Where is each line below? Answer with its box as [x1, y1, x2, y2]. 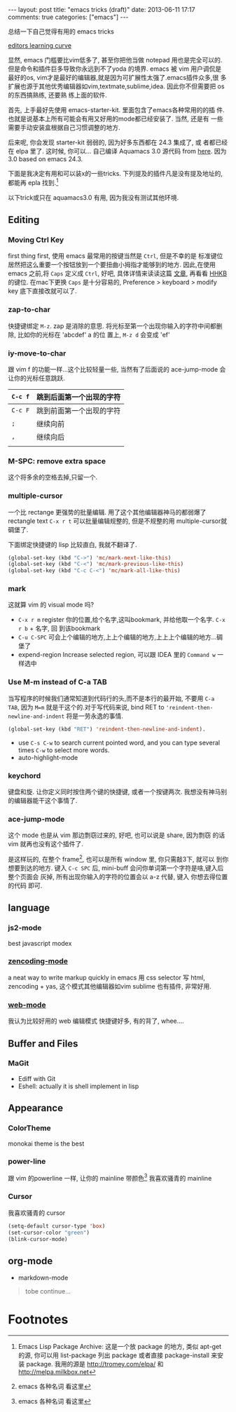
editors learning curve [8, 41, 72, 50]
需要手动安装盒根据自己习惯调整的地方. [8, 123, 121, 131]
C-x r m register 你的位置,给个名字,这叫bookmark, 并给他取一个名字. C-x [18, 616, 226, 624]
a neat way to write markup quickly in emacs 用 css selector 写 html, [8, 973, 206, 982]
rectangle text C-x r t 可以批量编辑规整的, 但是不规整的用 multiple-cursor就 [8, 517, 228, 525]
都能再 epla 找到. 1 [8, 177, 59, 186]
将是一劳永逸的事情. [66, 712, 123, 720]
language [8, 902, 50, 914]
